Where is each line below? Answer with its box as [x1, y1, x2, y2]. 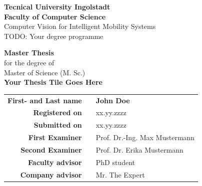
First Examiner [28, 132, 82, 143]
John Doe [95, 95, 130, 105]
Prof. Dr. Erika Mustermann [95, 144, 183, 155]
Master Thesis [4, 47, 54, 58]
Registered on [33, 107, 82, 118]
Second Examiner [20, 144, 82, 155]
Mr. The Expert [95, 169, 145, 180]
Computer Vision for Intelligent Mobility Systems [4, 21, 156, 31]
